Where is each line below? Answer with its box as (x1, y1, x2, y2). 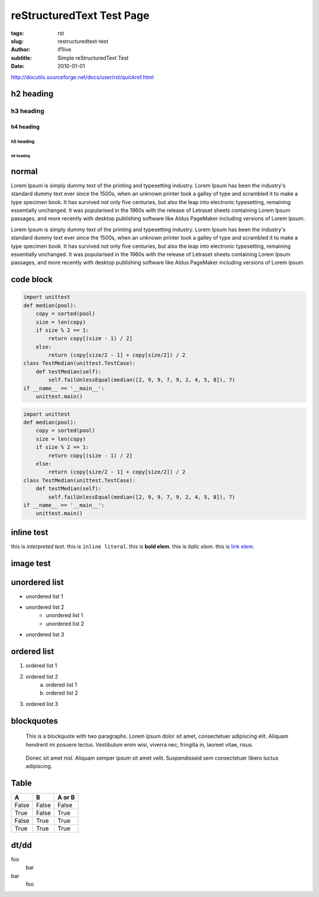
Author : (11, 46, 31, 53)
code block (11, 275, 53, 285)
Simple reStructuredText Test (57, 54, 129, 62)
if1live (57, 46, 71, 53)
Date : (11, 63, 25, 70)
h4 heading (11, 123, 40, 130)
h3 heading (11, 107, 44, 115)
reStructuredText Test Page (11, 9, 150, 22)
